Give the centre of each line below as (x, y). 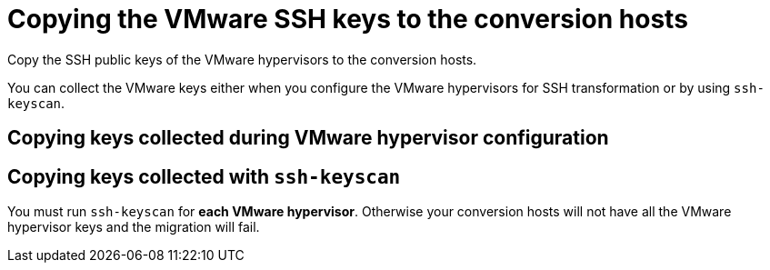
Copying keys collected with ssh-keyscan (204, 176)
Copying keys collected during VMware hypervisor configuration (308, 138)
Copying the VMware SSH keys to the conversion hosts (348, 19)
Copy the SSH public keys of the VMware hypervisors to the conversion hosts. (242, 59)
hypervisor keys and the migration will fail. (134, 227)
